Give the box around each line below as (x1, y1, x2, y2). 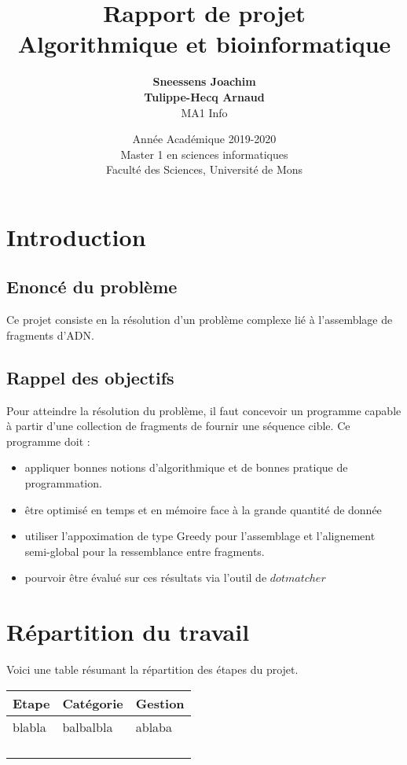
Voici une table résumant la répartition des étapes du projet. (6, 661, 299, 678)
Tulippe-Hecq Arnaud (144, 88, 265, 105)
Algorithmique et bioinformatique (17, 28, 391, 60)
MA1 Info (181, 104, 228, 120)
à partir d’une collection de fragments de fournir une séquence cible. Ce (6, 417, 350, 434)
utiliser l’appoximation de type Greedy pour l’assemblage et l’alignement (24, 528, 376, 544)
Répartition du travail (6, 616, 250, 648)
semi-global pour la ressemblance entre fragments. (24, 542, 265, 559)
